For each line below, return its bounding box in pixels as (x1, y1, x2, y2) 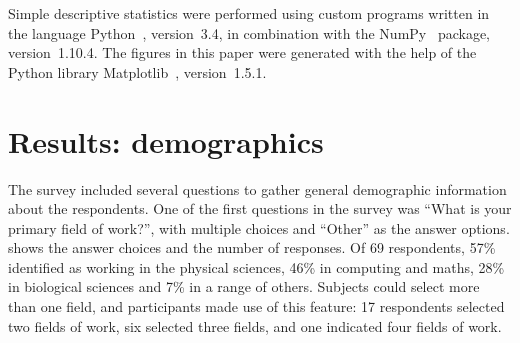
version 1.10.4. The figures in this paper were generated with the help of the (8, 42, 477, 63)
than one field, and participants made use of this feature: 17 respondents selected (8, 296, 505, 317)
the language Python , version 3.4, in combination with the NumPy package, (8, 22, 491, 43)
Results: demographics (8, 120, 324, 161)
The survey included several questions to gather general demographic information (8, 178, 507, 199)
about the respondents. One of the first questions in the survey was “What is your (8, 198, 512, 219)
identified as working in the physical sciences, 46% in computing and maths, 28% (8, 256, 505, 277)
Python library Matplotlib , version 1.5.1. (8, 61, 267, 82)
